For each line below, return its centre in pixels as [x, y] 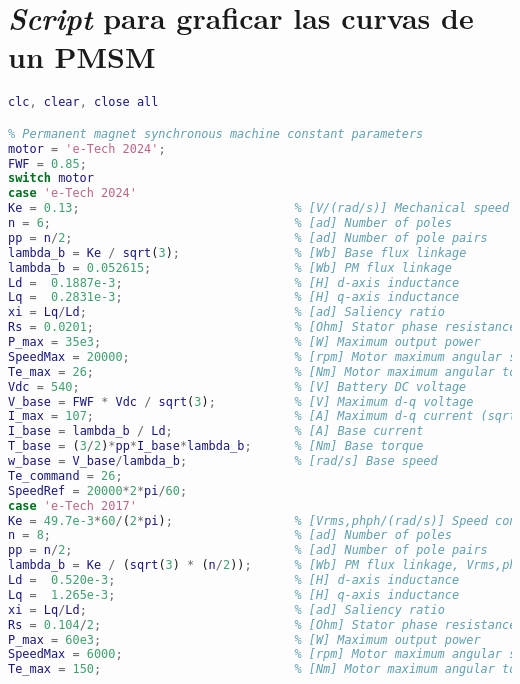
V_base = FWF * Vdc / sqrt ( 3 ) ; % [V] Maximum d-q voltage [241, 401]
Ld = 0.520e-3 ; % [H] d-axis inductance [234, 580]
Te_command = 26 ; [65, 475]
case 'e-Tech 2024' [72, 193]
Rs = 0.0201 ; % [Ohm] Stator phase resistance [262, 327]
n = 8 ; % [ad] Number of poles [230, 535]
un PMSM [82, 56]
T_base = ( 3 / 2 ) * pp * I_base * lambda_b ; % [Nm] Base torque [216, 446]
